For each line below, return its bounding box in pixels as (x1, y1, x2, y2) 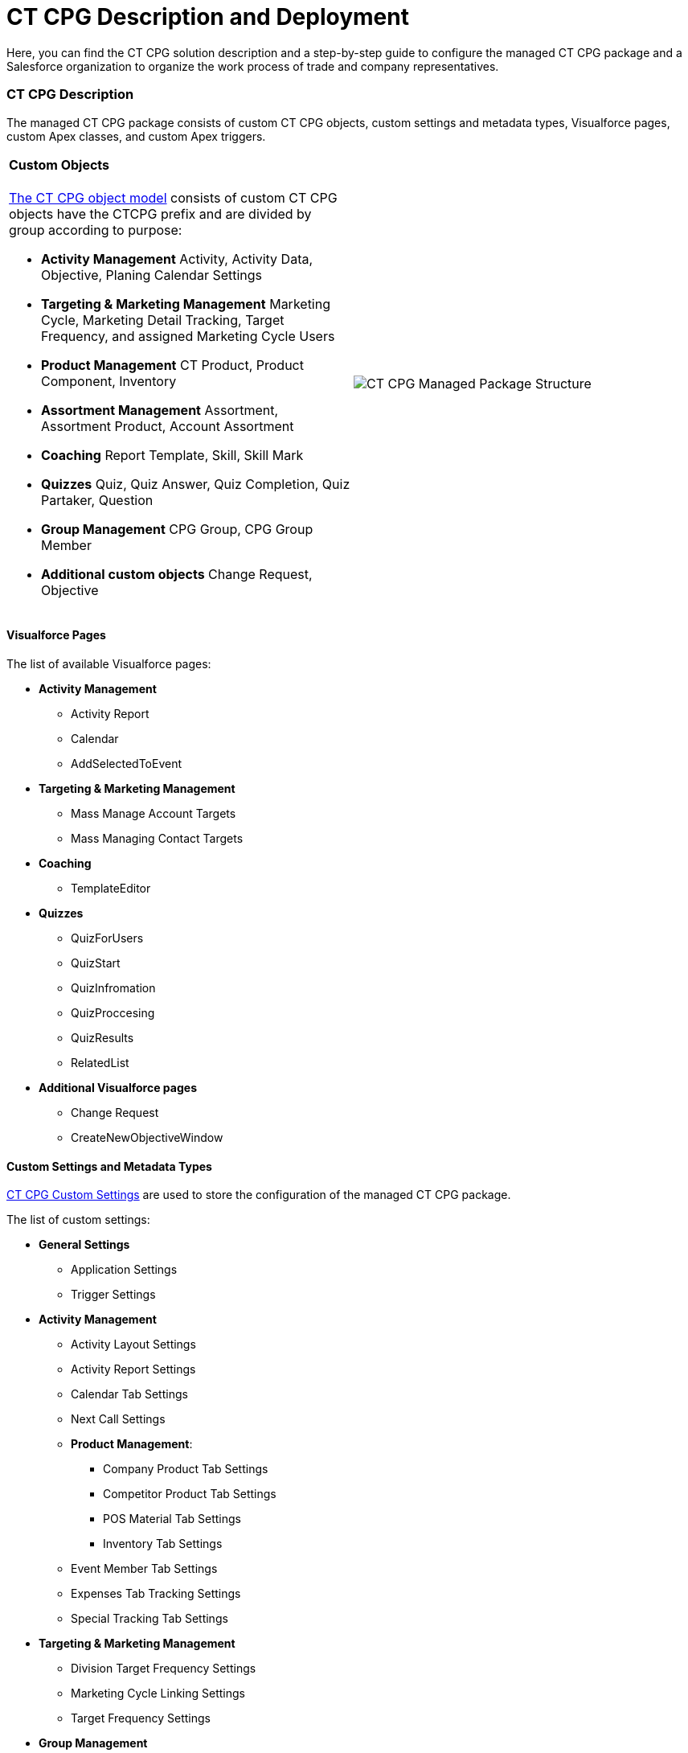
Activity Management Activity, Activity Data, (41, 250, 313, 267)
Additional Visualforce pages (39, 1080, 197, 1094)
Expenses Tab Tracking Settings (71, 1587, 241, 1601)
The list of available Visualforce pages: (6, 656, 211, 671)
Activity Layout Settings (71, 1337, 196, 1352)
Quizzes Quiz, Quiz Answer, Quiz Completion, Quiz (41, 475, 350, 492)
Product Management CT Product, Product (41, 356, 304, 373)
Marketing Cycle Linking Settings (71, 1686, 245, 1701)
